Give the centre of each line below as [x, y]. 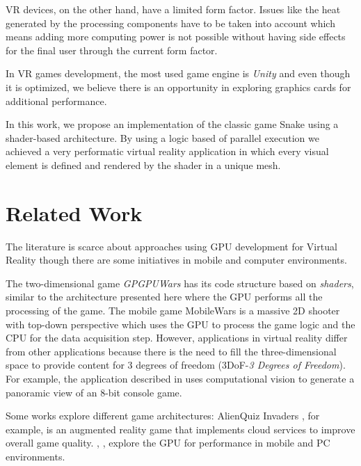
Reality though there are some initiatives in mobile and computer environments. [176, 260]
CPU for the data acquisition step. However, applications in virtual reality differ [177, 338]
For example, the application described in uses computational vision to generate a [180, 378]
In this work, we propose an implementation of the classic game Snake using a [172, 124]
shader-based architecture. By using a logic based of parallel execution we [162, 137]
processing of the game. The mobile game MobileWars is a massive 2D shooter [173, 311]
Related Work [74, 212]
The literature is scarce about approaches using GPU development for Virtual [171, 246]
